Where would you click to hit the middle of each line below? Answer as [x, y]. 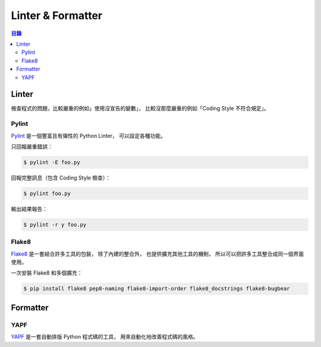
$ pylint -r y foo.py [55, 225]
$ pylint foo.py [47, 193]
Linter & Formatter [57, 15]
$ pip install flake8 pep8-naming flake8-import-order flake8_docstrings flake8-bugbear [157, 289]
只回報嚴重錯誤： [32, 146]
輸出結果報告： [29, 209]
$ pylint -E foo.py [52, 162]
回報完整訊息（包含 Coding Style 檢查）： [61, 178]
